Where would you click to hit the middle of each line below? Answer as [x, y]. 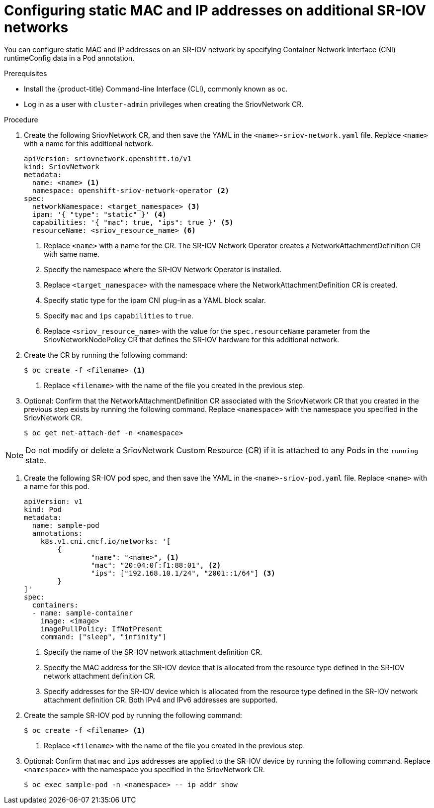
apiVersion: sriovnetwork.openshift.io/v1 [108, 158]
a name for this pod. [57, 486]
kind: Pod [43, 509]
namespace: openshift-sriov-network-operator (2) [131, 190]
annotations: [57, 533]
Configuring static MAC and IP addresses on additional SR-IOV [215, 10]
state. [36, 460]
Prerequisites [26, 73]
